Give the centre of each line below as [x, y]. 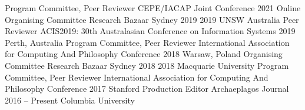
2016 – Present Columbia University [70, 100]
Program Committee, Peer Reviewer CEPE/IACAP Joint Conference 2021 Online [153, 8]
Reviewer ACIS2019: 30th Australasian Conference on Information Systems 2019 [150, 31]
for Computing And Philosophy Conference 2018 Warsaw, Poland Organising [144, 54]
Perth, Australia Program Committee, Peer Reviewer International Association [147, 42]
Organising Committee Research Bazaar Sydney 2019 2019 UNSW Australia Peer [152, 19]
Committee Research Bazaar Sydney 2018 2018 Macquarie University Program [147, 65]
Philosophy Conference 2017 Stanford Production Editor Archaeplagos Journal [147, 89]
